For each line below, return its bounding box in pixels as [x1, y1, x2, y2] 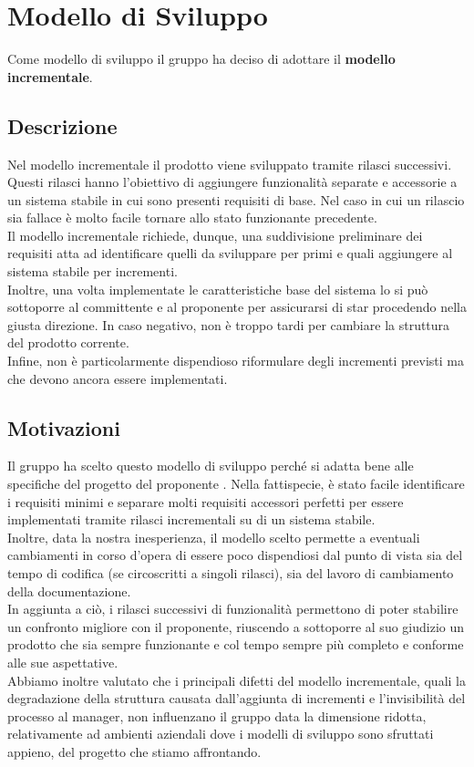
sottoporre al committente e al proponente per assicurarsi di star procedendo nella [7, 297, 467, 316]
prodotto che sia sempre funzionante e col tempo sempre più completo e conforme [7, 635, 464, 654]
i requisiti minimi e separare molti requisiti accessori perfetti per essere [7, 492, 404, 511]
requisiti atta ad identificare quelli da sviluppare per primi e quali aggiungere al [7, 244, 453, 263]
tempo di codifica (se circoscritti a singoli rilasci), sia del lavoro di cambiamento [7, 564, 454, 582]
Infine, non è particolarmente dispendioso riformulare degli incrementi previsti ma [7, 351, 465, 370]
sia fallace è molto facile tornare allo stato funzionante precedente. [7, 208, 377, 227]
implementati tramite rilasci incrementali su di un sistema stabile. [7, 510, 376, 529]
